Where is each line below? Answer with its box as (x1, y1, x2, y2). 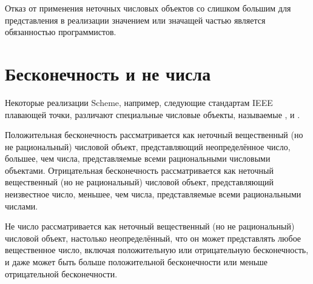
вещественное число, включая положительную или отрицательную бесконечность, (5, 243, 309, 256)
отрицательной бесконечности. (5, 267, 118, 280)
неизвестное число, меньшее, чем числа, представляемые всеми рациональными (5, 188, 301, 200)
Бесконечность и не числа (5, 61, 211, 85)
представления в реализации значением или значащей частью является (5, 13, 266, 26)
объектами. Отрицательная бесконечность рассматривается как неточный (5, 163, 274, 176)
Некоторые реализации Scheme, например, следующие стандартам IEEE (5, 96, 273, 108)
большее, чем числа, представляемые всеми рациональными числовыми (5, 152, 271, 165)
